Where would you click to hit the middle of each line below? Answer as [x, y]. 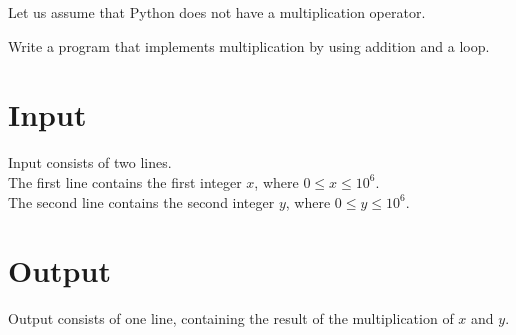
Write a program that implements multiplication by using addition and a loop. [249, 45]
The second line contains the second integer [141, 201]
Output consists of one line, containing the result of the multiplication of [231, 318]
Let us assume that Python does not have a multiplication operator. [217, 12]
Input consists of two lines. [90, 162]
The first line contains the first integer [125, 181]
